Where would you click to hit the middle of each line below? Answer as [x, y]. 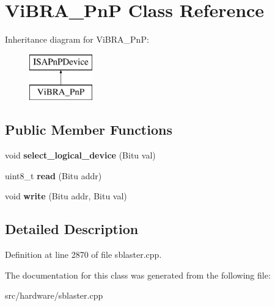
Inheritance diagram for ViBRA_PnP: [77, 39]
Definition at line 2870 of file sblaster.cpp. [83, 254]
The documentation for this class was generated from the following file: [138, 275]
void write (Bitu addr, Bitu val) [66, 196]
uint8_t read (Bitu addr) [53, 175]
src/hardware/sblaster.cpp [54, 295]
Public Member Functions [89, 130]
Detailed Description [72, 229]
